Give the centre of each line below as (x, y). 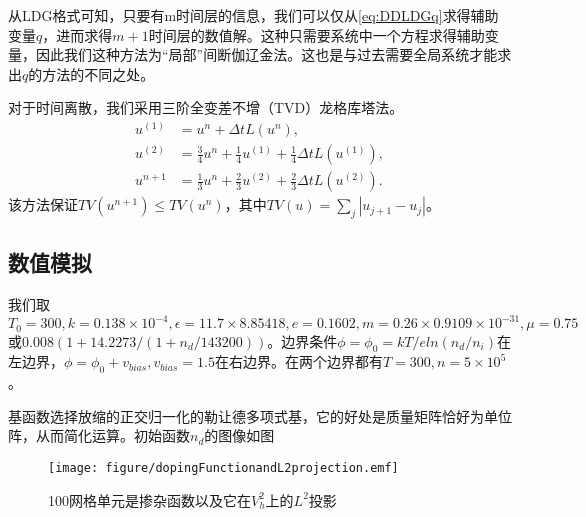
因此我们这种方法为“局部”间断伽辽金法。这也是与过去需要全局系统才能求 (273, 54)
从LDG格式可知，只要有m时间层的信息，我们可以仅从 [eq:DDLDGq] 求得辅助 (253, 15)
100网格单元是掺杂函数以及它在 (149, 499)
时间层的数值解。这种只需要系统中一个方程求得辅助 (316, 34)
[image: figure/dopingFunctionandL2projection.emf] (223, 468)
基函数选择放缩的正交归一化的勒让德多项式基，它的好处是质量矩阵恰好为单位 (260, 415)
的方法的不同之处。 (91, 73)
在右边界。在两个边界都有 (298, 361)
